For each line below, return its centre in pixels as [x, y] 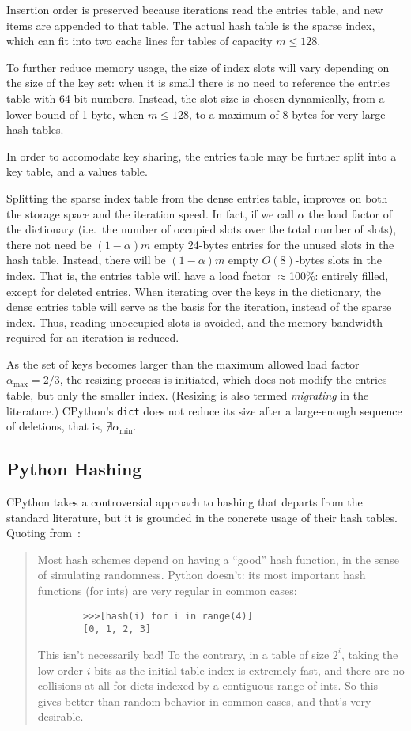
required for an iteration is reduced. [93, 337]
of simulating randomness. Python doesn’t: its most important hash [202, 575]
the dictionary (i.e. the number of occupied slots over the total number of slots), [202, 229]
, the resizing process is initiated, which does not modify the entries [223, 379]
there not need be [49, 244]
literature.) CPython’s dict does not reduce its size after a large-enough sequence [204, 410]
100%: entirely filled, [339, 275]
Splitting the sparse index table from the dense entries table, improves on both [197, 197]
